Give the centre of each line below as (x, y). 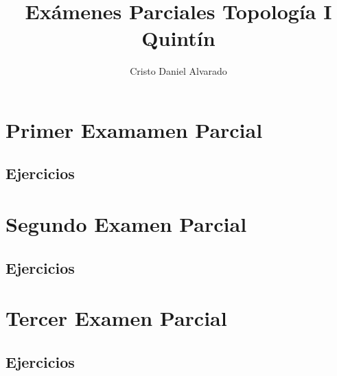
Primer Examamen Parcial (134, 129)
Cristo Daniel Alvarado (178, 71)
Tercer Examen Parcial (116, 318)
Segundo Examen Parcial (126, 224)
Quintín (178, 38)
